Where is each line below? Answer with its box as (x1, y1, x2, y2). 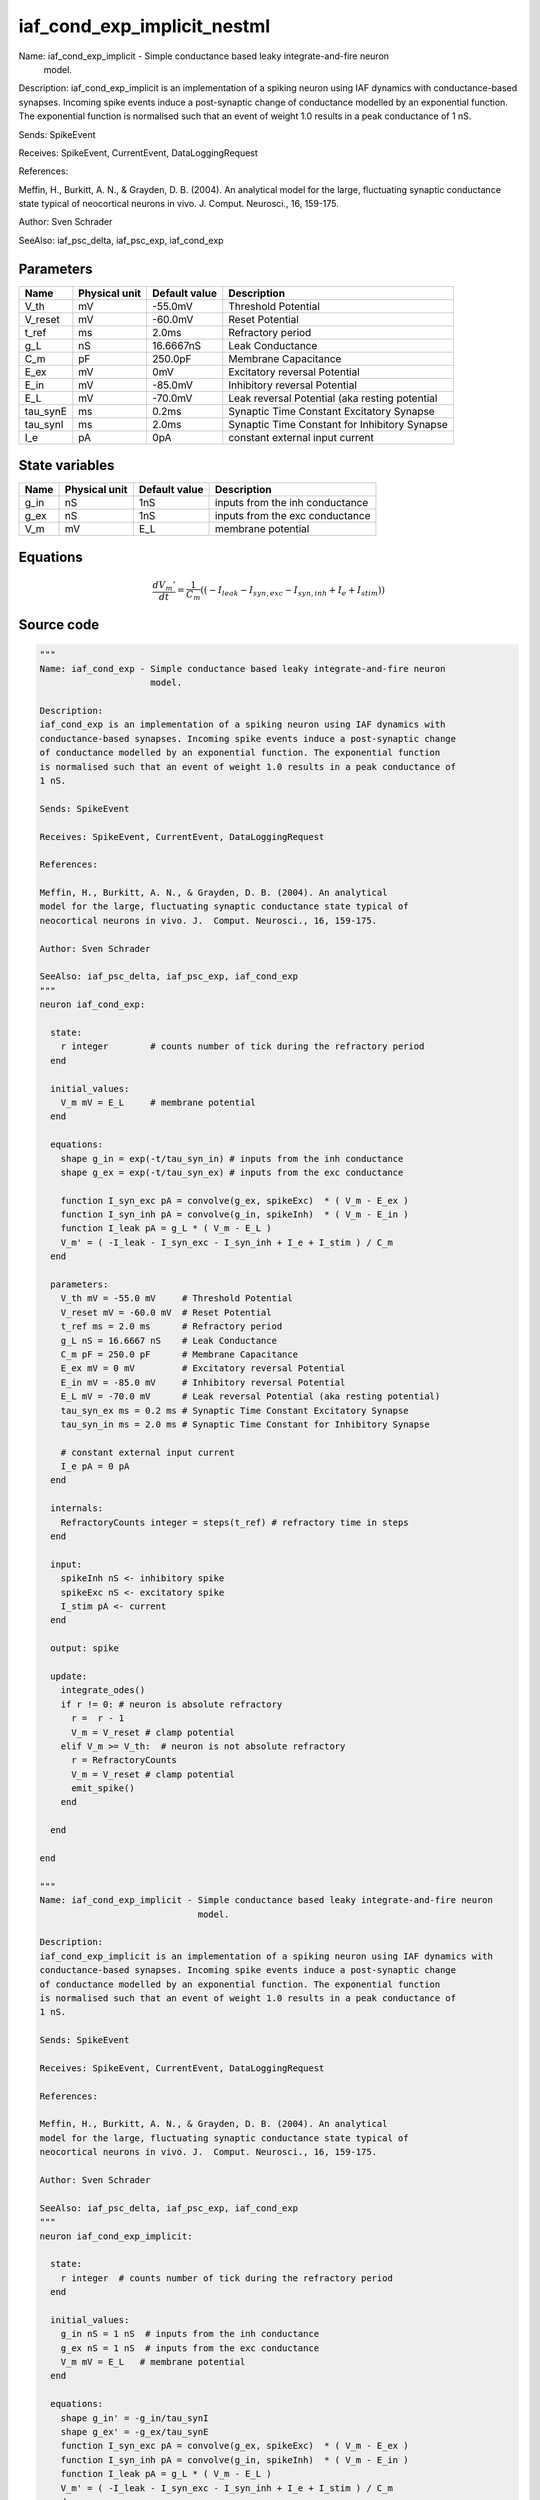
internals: (50, 1503, 104, 1514)
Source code (18, 616, 100, 634)
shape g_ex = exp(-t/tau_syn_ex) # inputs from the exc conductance (60, 1166, 404, 1178)
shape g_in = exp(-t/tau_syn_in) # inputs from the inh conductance (60, 1153, 404, 1164)
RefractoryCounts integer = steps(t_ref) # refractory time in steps (60, 1516, 409, 1528)
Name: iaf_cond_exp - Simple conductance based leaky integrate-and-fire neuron (39, 663, 446, 674)
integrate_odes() (60, 1685, 146, 1696)
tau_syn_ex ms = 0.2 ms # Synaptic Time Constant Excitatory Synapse (60, 1405, 409, 1416)
